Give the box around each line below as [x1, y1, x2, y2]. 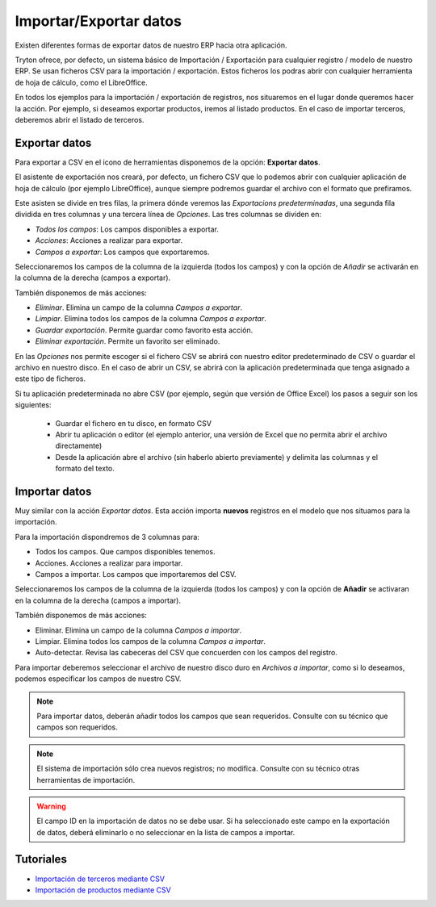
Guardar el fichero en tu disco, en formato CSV [55, 418, 212, 428]
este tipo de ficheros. [15, 374, 86, 383]
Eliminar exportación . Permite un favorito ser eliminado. [35, 336, 220, 346]
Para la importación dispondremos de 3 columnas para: [15, 532, 199, 541]
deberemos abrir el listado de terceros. [15, 115, 145, 124]
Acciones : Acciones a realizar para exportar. [35, 236, 183, 245]
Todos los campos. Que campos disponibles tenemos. [35, 547, 216, 557]
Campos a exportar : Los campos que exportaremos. [35, 247, 210, 257]
